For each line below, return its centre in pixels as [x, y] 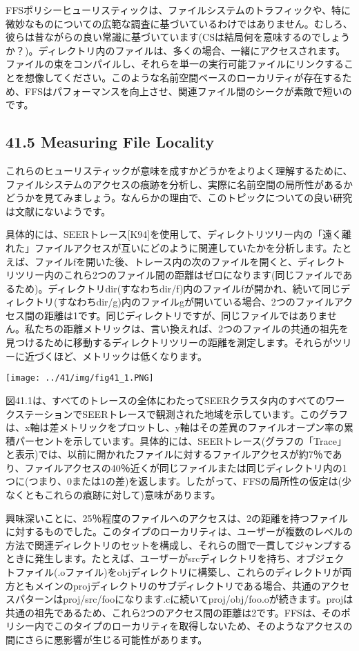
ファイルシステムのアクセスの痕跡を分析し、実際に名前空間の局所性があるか [179, 184]
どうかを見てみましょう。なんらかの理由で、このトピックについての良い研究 [179, 198]
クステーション [39, 413]
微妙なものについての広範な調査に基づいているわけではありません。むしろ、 [179, 23]
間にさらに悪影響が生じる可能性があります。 [107, 640]
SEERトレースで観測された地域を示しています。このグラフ [215, 413]
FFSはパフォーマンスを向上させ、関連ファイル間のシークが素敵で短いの [188, 91]
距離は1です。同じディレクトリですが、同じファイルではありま [185, 315]
